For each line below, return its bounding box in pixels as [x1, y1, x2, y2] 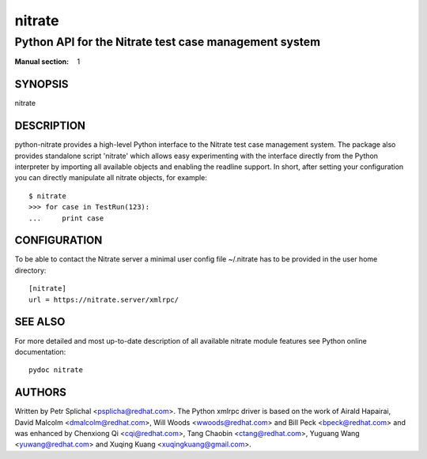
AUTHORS [14, 386, 67, 399]
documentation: [14, 347, 66, 356]
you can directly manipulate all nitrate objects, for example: [14, 173, 207, 182]
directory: [14, 265, 47, 275]
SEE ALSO [14, 315, 66, 329]
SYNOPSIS [14, 77, 69, 91]
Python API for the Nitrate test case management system [14, 35, 320, 49]
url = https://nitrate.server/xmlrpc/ [28, 295, 179, 304]
